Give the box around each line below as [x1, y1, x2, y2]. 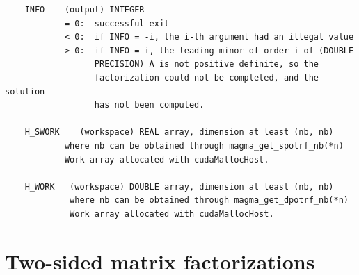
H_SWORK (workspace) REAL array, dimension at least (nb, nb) [24, 127, 334, 137]
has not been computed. [94, 100, 205, 110]
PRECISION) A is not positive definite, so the [94, 59, 319, 69]
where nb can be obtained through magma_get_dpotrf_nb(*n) [70, 195, 349, 206]
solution [5, 86, 45, 97]
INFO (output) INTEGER [24, 5, 145, 15]
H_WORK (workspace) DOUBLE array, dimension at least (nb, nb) [24, 181, 334, 192]
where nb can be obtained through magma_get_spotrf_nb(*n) [64, 140, 344, 151]
